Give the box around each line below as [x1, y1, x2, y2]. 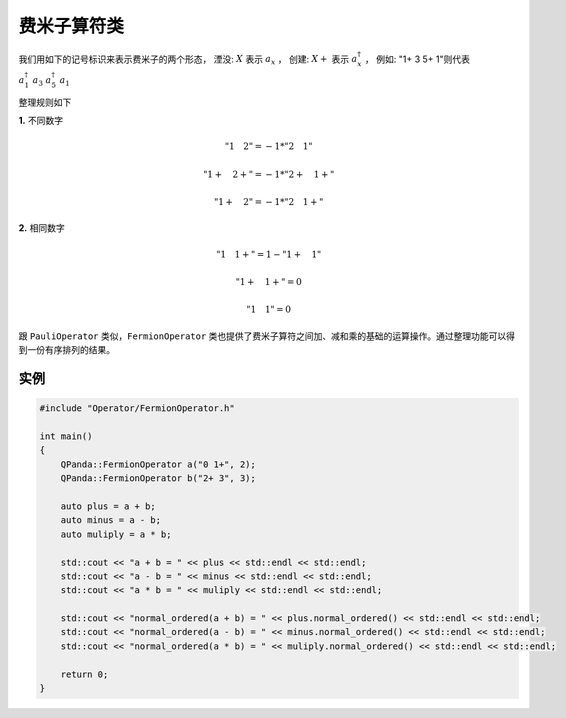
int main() [39, 431, 93, 442]
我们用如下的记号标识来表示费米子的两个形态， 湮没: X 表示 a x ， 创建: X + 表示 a [18, 53, 358, 67]
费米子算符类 [18, 15, 125, 37]
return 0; [60, 668, 109, 680]
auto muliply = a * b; [60, 528, 172, 540]
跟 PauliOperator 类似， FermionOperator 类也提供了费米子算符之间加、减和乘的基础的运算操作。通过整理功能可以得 [18, 330, 515, 342]
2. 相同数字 [18, 222, 65, 234]
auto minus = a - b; [60, 515, 162, 526]
